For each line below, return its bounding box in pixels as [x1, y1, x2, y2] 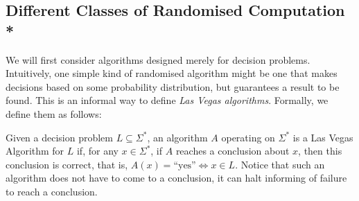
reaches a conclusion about [175, 143, 290, 158]
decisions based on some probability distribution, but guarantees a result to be [6, 79, 340, 94]
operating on [221, 130, 275, 144]
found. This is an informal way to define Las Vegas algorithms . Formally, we [6, 93, 329, 107]
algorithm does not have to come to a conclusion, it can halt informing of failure [6, 171, 347, 185]
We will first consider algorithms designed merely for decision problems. [6, 52, 310, 67]
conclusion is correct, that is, [6, 157, 128, 171]
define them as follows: [6, 106, 102, 121]
